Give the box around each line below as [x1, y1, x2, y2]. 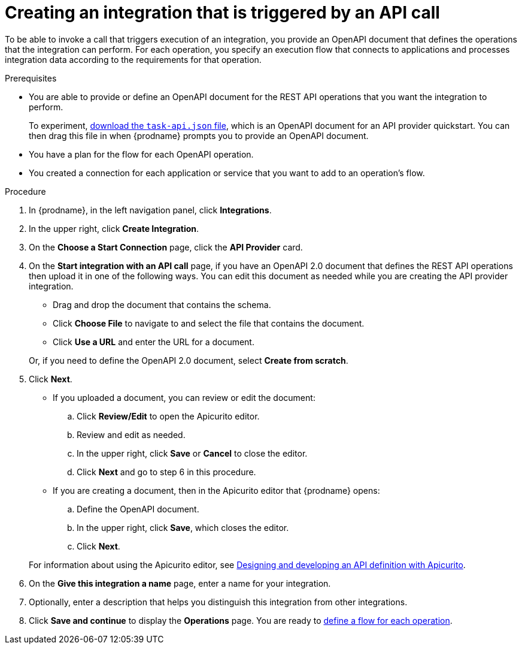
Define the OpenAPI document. [77, 503, 199, 514]
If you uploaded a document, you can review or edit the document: [53, 392, 315, 403]
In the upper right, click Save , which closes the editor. [77, 522, 289, 533]
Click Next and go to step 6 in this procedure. [77, 466, 256, 477]
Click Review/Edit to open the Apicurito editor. [77, 410, 260, 421]
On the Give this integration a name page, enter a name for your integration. [29, 578, 331, 588]
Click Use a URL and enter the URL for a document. [53, 336, 254, 347]
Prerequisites [5, 73, 57, 83]
